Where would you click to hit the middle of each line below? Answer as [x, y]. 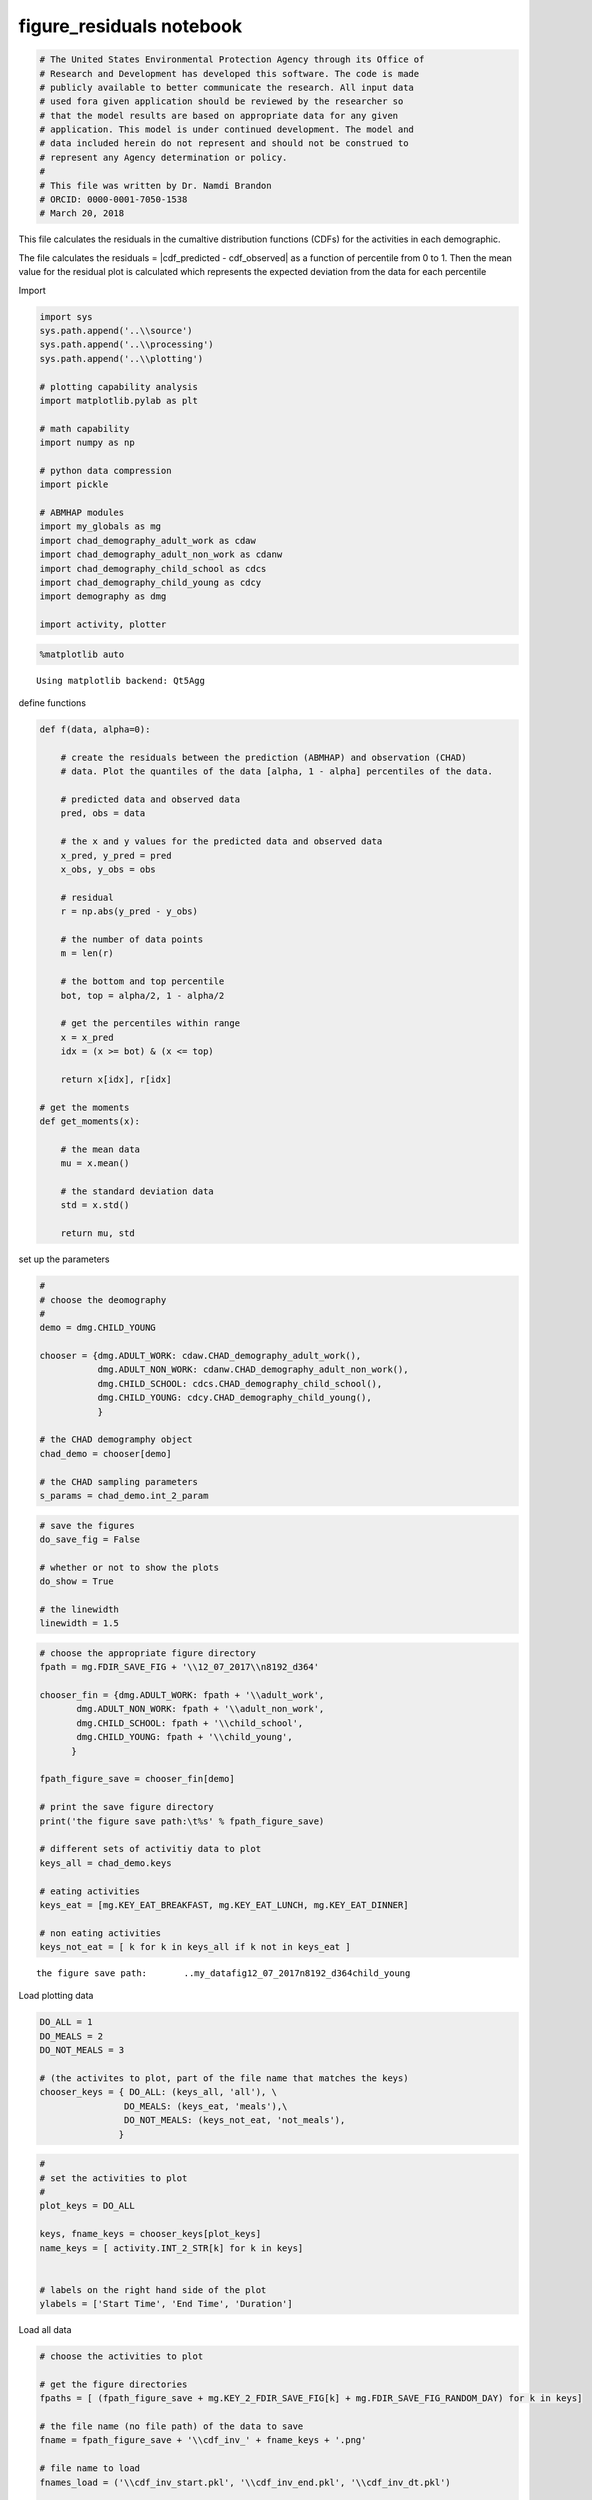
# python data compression [105, 470]
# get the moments [84, 1107]
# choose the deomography [103, 1299]
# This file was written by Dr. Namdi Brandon [155, 185]
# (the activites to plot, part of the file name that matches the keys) [224, 2078]
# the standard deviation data [137, 1191]
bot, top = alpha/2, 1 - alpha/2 [142, 995]
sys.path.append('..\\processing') [126, 344]
